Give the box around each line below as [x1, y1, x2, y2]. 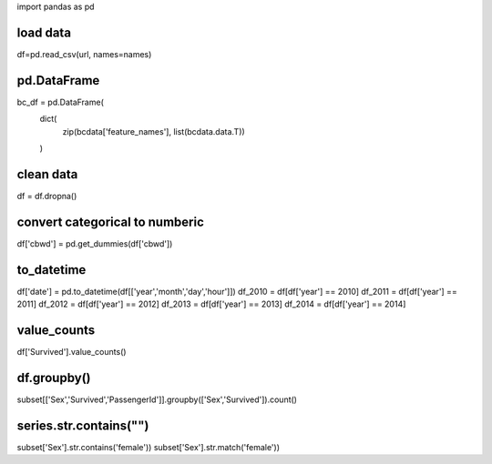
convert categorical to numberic [16, 214, 205, 229]
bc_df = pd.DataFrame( [16, 96, 105, 107]
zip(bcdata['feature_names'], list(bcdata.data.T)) [62, 126, 245, 136]
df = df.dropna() [16, 190, 77, 201]
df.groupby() [16, 369, 91, 386]
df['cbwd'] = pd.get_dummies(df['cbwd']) [16, 237, 173, 249]
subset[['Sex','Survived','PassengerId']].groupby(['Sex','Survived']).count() [16, 394, 298, 405]
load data [16, 25, 72, 40]
